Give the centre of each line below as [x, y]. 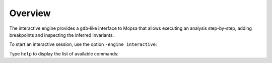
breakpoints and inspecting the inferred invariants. [62, 35]
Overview [30, 13]
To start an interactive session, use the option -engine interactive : [83, 44]
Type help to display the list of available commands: [64, 53]
